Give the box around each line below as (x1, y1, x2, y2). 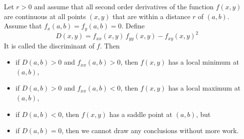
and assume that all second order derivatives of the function (34, 1, 214, 11)
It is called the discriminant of (4, 40, 94, 50)
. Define (121, 21, 145, 31)
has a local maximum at (168, 83, 241, 93)
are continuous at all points (4, 11, 86, 21)
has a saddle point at (109, 109, 173, 119)
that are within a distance (112, 11, 191, 21)
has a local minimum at (168, 57, 239, 67)
